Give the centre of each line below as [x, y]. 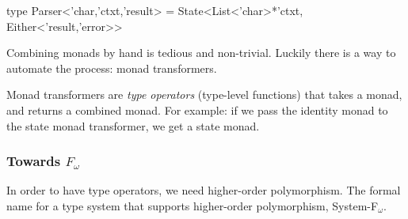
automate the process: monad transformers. [112, 68]
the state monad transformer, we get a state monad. [133, 125]
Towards [34, 161]
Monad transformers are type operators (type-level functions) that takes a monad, [204, 94]
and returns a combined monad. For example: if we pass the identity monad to [197, 109]
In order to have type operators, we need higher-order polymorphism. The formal [204, 190]
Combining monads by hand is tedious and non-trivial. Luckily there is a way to [201, 53]
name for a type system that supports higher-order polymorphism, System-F [193, 205]
